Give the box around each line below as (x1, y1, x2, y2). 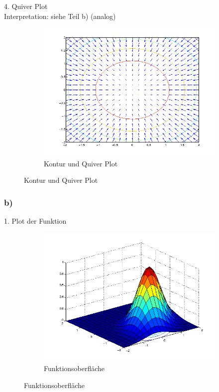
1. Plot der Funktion (4, 216, 67, 226)
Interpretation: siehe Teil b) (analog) (4, 10, 116, 21)
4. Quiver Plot (4, 1, 48, 11)
